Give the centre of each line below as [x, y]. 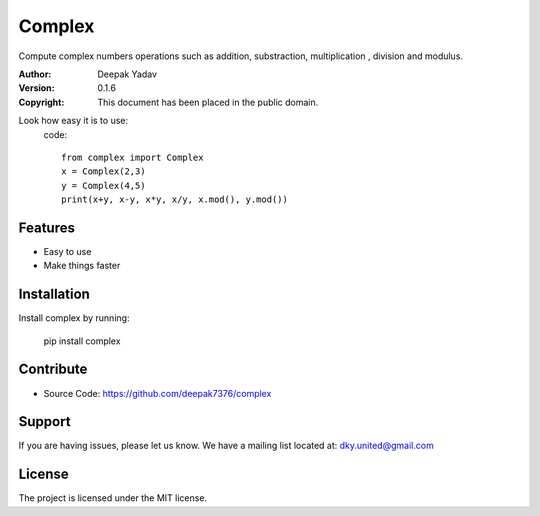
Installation [54, 294]
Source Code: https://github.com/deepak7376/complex [157, 393]
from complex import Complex [132, 157]
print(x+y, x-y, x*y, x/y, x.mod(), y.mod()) [175, 199]
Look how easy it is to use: [73, 121]
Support [44, 421]
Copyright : [41, 102]
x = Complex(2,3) [103, 171]
